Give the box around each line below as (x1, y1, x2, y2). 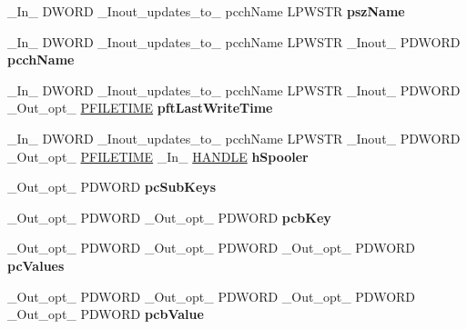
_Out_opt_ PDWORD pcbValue (7, 304, 204, 324)
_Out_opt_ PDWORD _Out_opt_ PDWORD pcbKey (7, 207, 331, 226)
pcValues (7, 255, 65, 274)
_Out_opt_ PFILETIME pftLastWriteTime (7, 98, 273, 117)
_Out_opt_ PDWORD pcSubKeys (7, 177, 217, 196)
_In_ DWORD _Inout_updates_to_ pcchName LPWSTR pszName (7, 2, 405, 20)
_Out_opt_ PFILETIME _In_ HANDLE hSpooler (7, 146, 309, 165)
